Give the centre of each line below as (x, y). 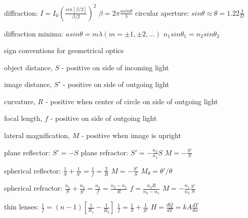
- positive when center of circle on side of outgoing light (132, 101)
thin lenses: (22, 207)
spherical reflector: (33, 170)
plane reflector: (27, 152)
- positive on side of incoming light (115, 67)
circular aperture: (162, 12)
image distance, (28, 84)
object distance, (28, 67)
